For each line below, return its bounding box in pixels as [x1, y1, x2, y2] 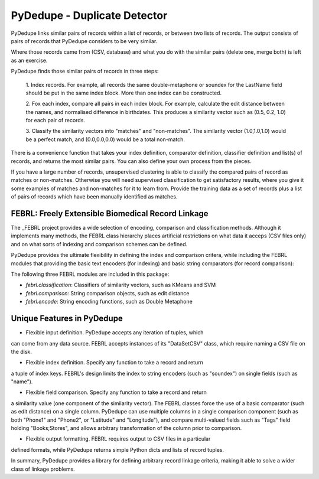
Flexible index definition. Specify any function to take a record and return [25, 359, 204, 366]
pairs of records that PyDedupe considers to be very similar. [11, 37, 158, 44]
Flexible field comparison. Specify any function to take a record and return [25, 389, 207, 396]
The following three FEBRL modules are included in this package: [11, 271, 170, 278]
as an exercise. [11, 57, 48, 64]
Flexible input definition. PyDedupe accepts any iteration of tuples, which [25, 329, 204, 336]
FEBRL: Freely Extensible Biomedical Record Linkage [11, 208, 209, 219]
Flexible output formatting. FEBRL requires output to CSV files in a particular [25, 435, 211, 442]
